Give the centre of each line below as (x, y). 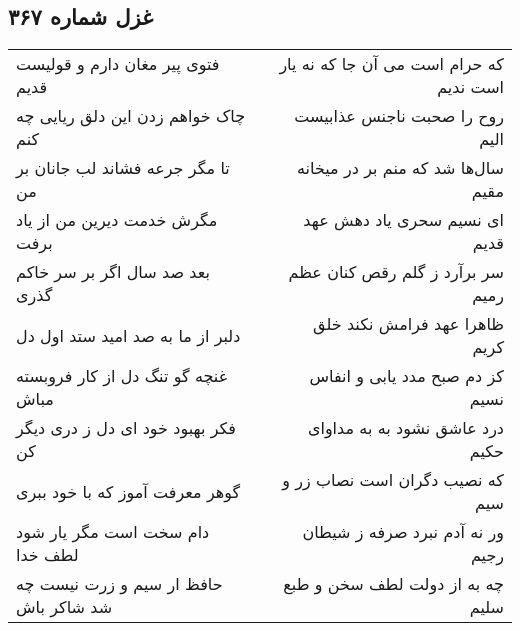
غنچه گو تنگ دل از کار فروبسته (122, 376)
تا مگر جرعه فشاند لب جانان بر (123, 168)
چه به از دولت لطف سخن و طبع (393, 584)
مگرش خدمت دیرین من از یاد (117, 220)
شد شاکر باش (64, 607)
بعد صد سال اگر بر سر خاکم (113, 272)
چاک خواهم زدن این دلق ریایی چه (131, 116)
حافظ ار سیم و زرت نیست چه (119, 584)
